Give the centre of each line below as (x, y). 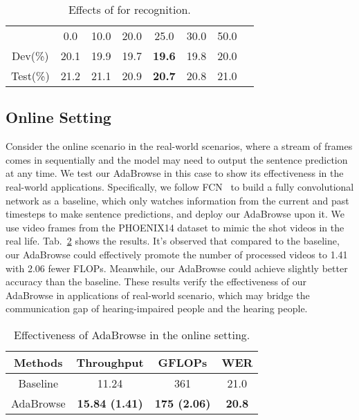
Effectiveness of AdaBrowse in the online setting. (132, 334)
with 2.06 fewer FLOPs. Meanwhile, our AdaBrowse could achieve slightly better (177, 268)
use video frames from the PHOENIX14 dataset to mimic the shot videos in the (175, 227)
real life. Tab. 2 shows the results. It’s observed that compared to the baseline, (173, 241)
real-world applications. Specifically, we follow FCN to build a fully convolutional (180, 186)
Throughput (110, 362)
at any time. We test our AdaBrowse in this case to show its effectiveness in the (175, 173)
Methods (38, 362)
